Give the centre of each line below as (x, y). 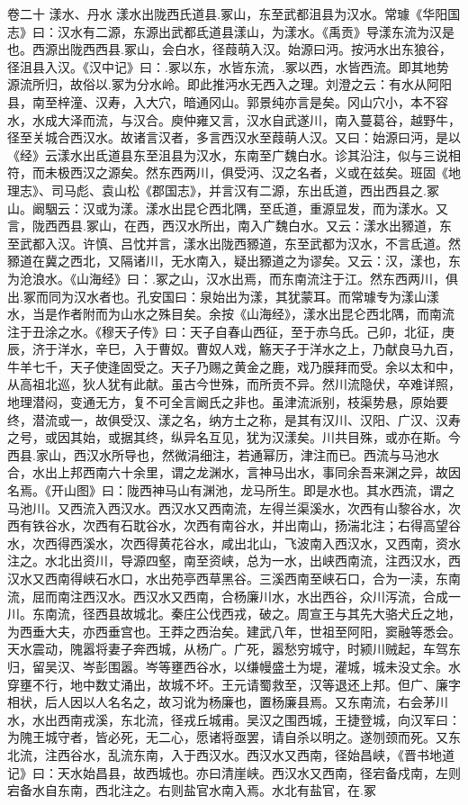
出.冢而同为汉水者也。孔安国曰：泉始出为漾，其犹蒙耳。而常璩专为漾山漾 (223, 296)
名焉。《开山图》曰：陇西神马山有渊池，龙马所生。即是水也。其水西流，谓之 (231, 490)
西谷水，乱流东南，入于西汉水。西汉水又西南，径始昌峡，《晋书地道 (256, 754)
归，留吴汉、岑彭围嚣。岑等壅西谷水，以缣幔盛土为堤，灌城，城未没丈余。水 (234, 666)
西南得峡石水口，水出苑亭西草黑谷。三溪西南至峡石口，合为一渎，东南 (252, 578)
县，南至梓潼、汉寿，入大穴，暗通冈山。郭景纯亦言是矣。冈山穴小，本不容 (228, 101)
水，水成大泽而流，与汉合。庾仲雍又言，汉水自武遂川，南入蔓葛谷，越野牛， (234, 119)
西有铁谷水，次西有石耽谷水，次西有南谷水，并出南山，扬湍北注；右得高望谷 (234, 525)
